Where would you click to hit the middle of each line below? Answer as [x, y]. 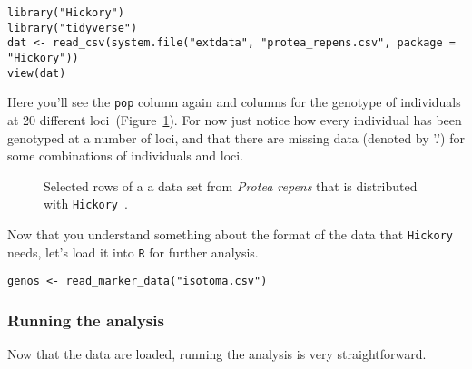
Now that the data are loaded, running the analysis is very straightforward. [217, 354]
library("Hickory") [66, 13]
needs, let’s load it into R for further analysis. [133, 252]
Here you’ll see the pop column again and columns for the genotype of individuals [234, 102]
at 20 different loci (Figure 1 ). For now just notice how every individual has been [235, 119]
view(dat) [37, 73]
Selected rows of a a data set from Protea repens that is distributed [231, 185]
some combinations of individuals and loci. [126, 155]
